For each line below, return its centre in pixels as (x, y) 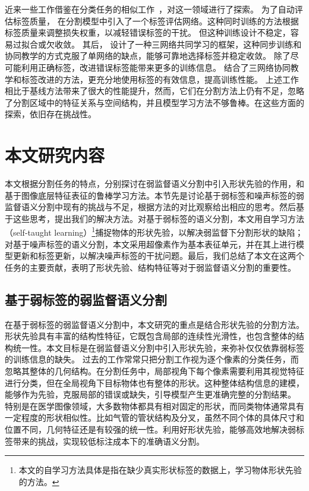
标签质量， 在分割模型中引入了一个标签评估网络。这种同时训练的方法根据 (156, 21)
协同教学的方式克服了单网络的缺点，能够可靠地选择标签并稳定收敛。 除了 (148, 56)
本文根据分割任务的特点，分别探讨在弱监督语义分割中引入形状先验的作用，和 (154, 184)
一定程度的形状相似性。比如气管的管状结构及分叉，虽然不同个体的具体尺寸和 (154, 417)
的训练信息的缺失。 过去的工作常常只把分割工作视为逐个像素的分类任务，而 (152, 359)
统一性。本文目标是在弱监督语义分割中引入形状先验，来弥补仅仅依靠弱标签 (158, 347)
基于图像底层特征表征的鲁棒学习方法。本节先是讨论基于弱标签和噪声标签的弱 (154, 195)
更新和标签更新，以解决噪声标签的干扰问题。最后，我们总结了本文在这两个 (158, 256)
